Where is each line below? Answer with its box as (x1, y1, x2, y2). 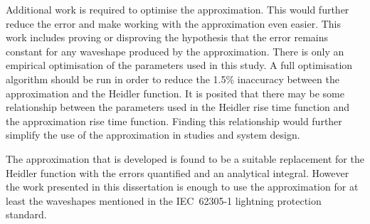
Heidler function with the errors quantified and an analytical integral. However (6, 165, 349, 180)
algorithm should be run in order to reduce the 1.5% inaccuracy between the (6, 71, 339, 86)
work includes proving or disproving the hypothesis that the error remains (6, 30, 329, 45)
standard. (6, 207, 47, 222)
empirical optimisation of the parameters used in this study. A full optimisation (6, 58, 353, 73)
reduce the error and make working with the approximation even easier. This (6, 16, 341, 31)
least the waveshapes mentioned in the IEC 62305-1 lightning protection (6, 193, 322, 208)
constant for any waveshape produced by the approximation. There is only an (6, 43, 344, 58)
